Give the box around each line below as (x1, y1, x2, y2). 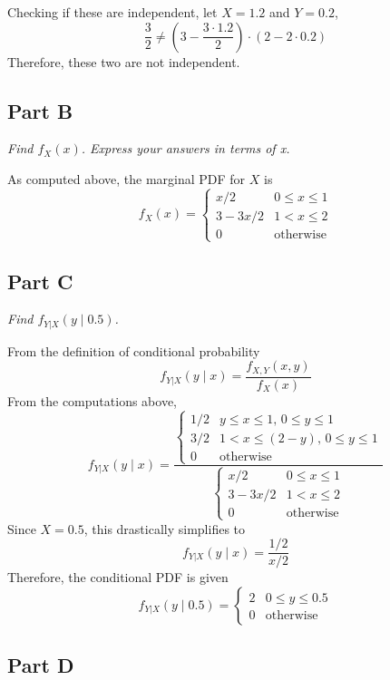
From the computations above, (7, 391, 177, 410)
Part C (7, 267, 73, 295)
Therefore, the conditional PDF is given (7, 568, 229, 587)
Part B (7, 96, 73, 124)
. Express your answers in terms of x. (81, 139, 290, 158)
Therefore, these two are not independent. (7, 52, 240, 71)
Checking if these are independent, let (7, 3, 218, 21)
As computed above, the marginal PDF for (7, 169, 246, 188)
